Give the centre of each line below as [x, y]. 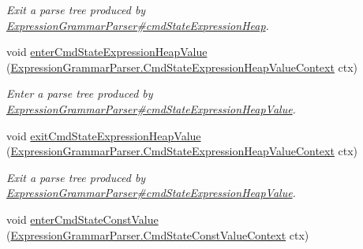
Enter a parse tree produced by [80, 93]
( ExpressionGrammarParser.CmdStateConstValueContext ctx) [158, 234]
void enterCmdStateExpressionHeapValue [107, 52]
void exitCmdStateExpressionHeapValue [104, 135]
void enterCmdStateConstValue [82, 219]
